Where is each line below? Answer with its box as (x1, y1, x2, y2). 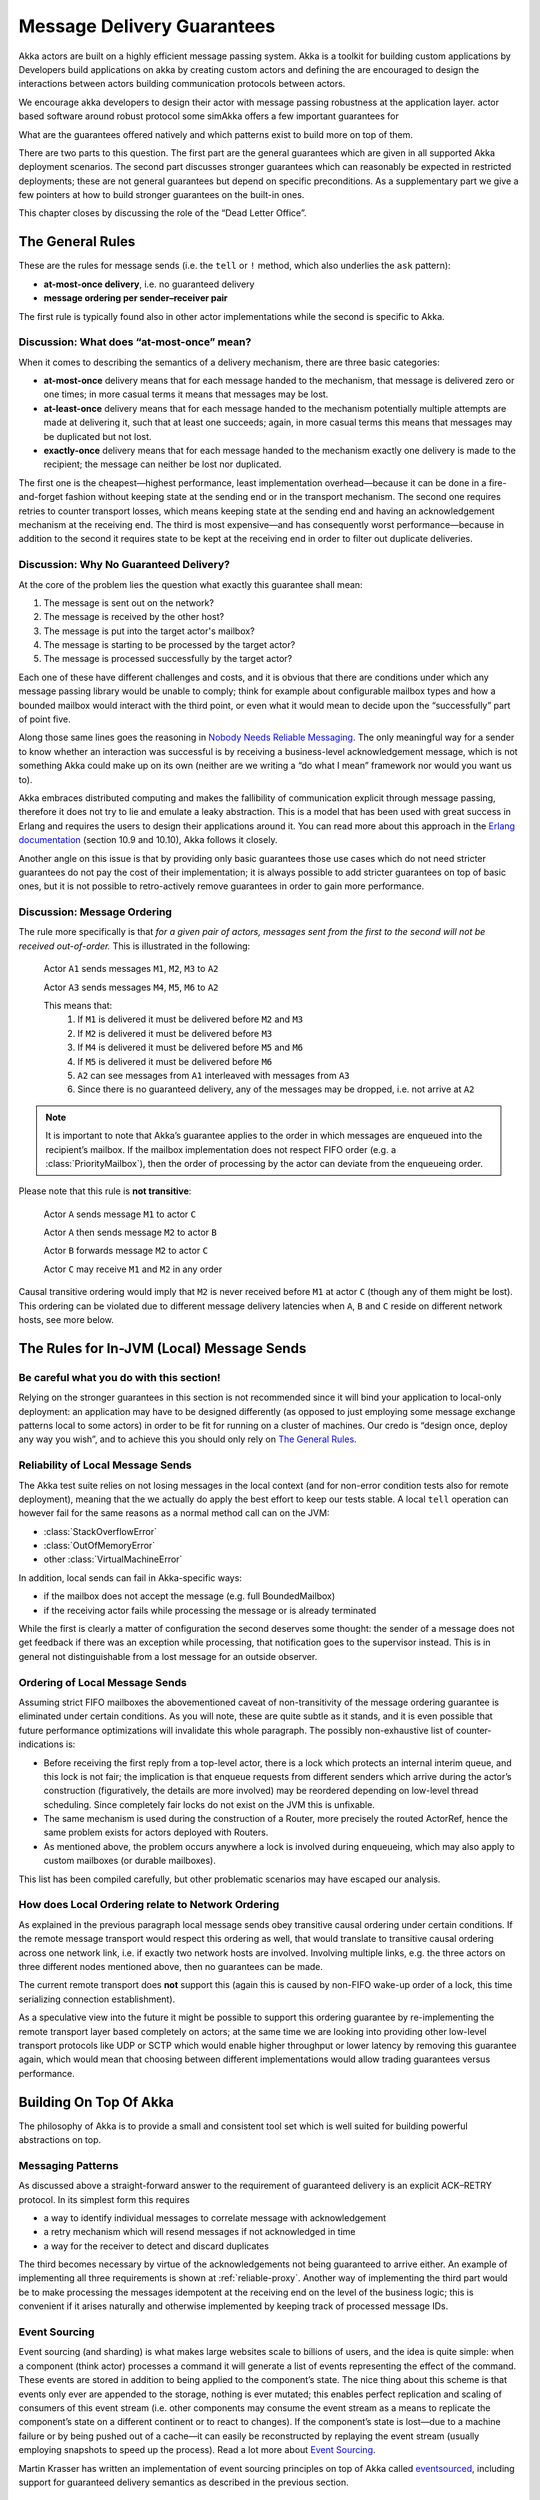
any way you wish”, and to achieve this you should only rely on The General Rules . (18, 1433, 357, 1445)
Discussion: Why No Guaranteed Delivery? (18, 558, 230, 572)
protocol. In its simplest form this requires (18, 2193, 190, 2205)
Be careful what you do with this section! (18, 1370, 221, 1384)
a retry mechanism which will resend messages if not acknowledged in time (43, 2226, 356, 2238)
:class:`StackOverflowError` (43, 1525, 158, 1537)
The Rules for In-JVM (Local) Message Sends (18, 1340, 307, 1357)
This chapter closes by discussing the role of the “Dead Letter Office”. (18, 207, 307, 219)
